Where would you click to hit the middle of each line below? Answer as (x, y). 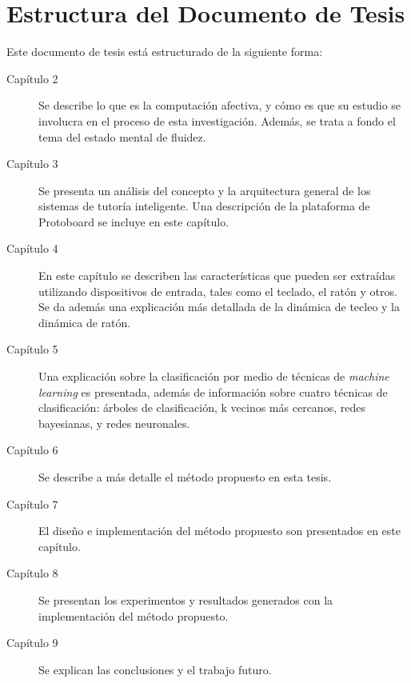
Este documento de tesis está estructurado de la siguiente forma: (165, 52)
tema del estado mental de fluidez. (122, 136)
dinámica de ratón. (85, 322)
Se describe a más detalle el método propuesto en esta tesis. (185, 477)
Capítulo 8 (32, 573)
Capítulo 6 (32, 450)
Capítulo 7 (32, 503)
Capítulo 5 (32, 349)
